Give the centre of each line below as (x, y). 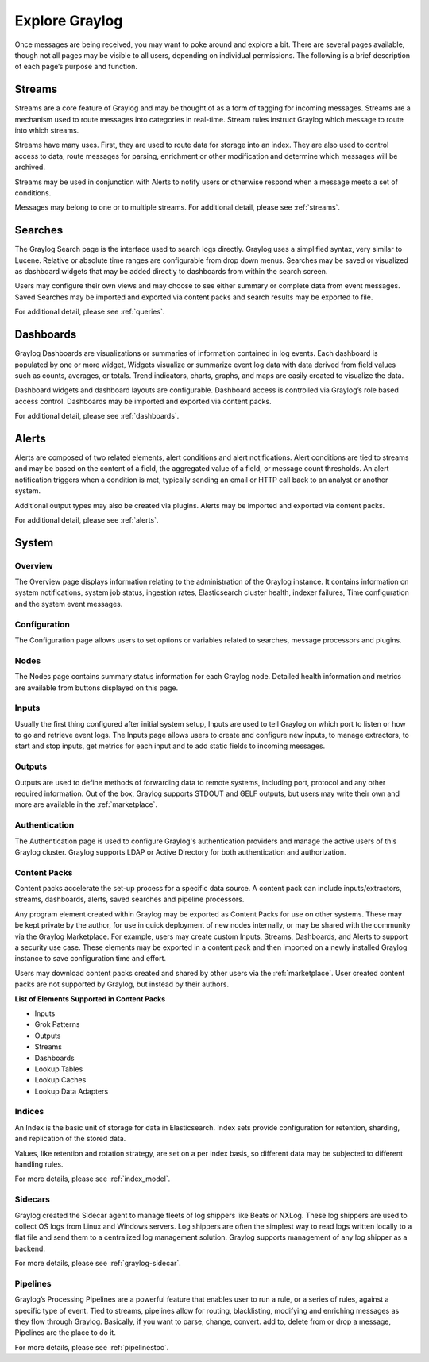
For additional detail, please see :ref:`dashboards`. (97, 416)
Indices (29, 1112)
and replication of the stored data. (70, 1139)
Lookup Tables (59, 1069)
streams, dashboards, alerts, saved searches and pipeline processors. (129, 899)
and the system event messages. (69, 604)
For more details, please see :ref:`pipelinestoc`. (92, 1347)
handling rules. (39, 1164)
